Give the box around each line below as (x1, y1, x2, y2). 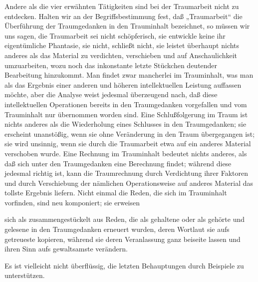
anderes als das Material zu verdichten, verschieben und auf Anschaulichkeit (4, 50, 238, 60)
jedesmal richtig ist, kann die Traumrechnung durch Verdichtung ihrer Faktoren (4, 168, 248, 178)
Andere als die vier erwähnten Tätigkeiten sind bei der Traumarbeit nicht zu (4, 1, 239, 11)
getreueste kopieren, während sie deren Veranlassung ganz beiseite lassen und (4, 233, 241, 244)
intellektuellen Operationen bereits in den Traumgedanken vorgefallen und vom (4, 99, 247, 109)
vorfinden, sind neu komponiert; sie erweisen (4, 197, 140, 207)
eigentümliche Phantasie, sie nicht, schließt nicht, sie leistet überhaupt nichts (4, 40, 240, 51)
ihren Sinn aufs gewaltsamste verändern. (4, 243, 128, 254)
